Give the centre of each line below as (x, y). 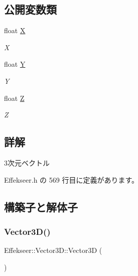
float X (15, 30)
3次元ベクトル (27, 162)
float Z (14, 98)
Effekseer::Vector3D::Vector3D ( (53, 250)
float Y (15, 64)
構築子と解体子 (41, 206)
